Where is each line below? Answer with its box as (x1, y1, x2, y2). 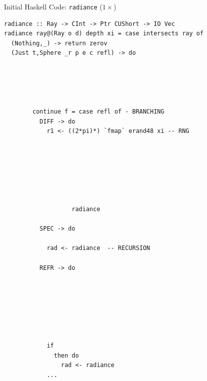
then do (54, 352, 79, 359)
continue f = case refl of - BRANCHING (32, 108, 165, 115)
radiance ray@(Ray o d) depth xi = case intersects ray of (4, 30, 204, 37)
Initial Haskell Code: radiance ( (4, 1, 103, 11)
